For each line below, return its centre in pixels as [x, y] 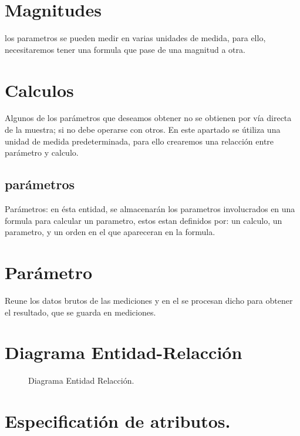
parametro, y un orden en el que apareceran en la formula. [110, 232]
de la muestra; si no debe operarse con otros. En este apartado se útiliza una [143, 130]
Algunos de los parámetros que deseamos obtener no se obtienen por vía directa [148, 118]
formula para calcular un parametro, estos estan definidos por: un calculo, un [144, 220]
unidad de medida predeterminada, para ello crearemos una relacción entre [139, 141]
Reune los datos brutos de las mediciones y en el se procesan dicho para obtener [149, 300]
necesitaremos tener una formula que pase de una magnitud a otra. [125, 49]
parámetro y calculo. [42, 152]
